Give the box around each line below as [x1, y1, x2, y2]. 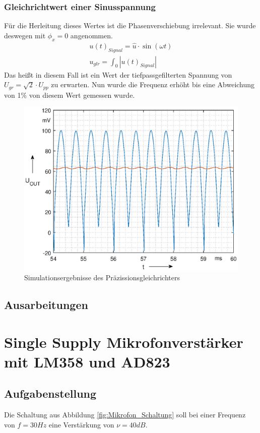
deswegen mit [4, 30, 46, 40]
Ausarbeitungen [4, 297, 88, 313]
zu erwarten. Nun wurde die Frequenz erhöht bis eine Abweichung [51, 79, 255, 90]
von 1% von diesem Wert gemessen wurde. [4, 89, 135, 100]
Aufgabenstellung [4, 386, 97, 401]
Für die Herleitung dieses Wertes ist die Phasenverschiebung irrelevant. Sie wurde [4, 20, 256, 31]
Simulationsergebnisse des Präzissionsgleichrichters [24, 272, 180, 283]
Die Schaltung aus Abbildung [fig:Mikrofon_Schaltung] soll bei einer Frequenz [4, 409, 246, 420]
